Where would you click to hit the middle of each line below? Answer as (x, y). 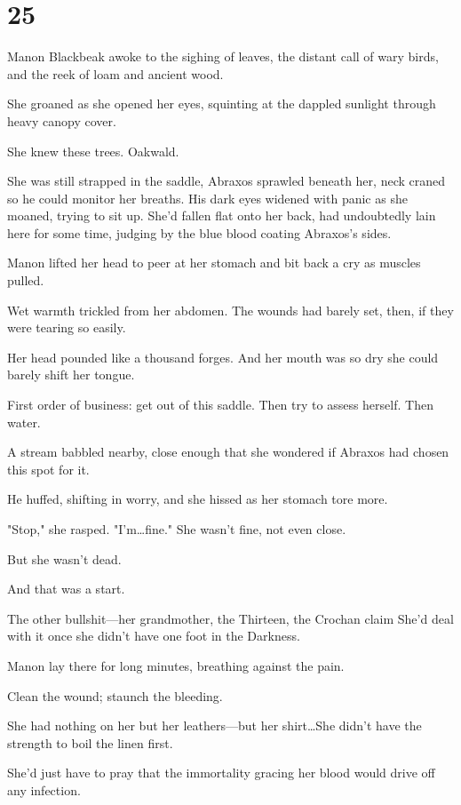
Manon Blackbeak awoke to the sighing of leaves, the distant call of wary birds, (223, 56)
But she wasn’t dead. (64, 558)
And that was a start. (66, 589)
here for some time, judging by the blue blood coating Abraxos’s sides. (199, 232)
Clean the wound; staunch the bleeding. (115, 695)
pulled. (26, 280)
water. (24, 422)
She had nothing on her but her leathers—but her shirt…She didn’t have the (215, 725)
